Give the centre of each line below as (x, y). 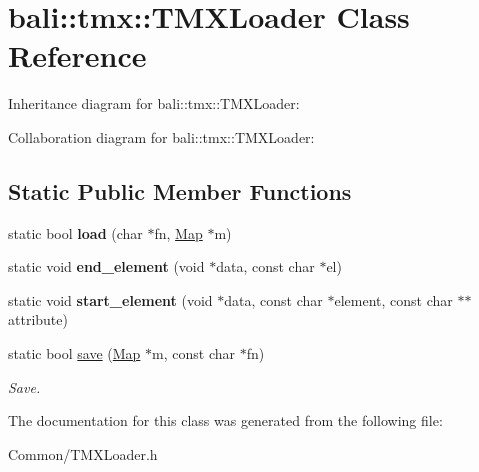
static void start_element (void (110, 299)
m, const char (193, 353)
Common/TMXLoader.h (83, 453)
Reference (77, 55)
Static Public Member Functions (180, 190)
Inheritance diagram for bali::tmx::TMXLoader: (154, 103)
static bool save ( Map (74, 353)
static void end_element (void (106, 266)
